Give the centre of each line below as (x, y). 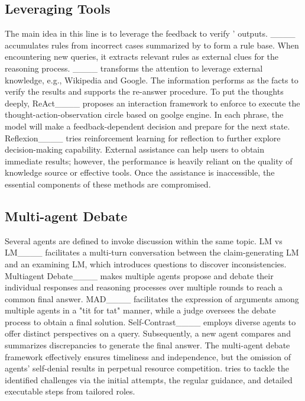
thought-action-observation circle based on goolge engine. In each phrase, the (144, 114)
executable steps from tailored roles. (70, 391)
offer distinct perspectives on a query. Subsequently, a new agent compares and (148, 333)
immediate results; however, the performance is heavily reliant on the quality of (149, 161)
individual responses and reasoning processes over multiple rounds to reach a (144, 287)
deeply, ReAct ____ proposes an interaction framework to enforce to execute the (152, 103)
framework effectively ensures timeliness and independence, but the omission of (148, 356)
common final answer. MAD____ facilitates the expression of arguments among (152, 298)
